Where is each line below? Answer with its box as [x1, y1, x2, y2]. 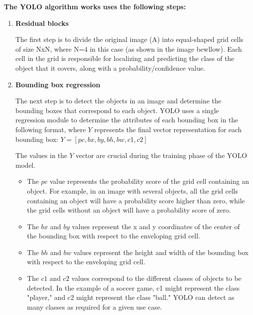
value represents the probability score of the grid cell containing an [50, 176, 249, 186]
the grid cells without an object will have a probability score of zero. [27, 205, 231, 215]
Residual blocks [15, 18, 69, 28]
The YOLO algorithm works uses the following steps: [4, 1, 186, 11]
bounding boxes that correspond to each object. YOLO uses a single [15, 105, 219, 115]
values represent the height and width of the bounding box [73, 247, 249, 257]
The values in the [15, 150, 68, 160]
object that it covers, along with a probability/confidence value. [15, 62, 205, 73]
